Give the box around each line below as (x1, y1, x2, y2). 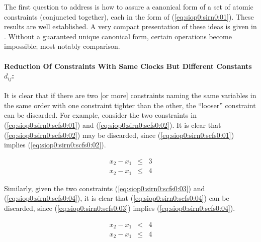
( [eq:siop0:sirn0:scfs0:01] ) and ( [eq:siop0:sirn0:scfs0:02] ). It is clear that (4, 120, 221, 130)
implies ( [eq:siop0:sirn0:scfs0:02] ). (4, 139, 106, 150)
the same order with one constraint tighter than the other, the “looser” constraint (4, 100, 256, 110)
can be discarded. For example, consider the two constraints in (4, 110, 197, 120)
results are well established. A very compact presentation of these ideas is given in (4, 21, 257, 32)
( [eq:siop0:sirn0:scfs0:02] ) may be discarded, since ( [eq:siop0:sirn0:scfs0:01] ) (4, 129, 234, 140)
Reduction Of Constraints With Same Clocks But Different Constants (4, 60, 252, 71)
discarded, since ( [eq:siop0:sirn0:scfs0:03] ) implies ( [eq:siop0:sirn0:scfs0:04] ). (4, 202, 235, 213)
